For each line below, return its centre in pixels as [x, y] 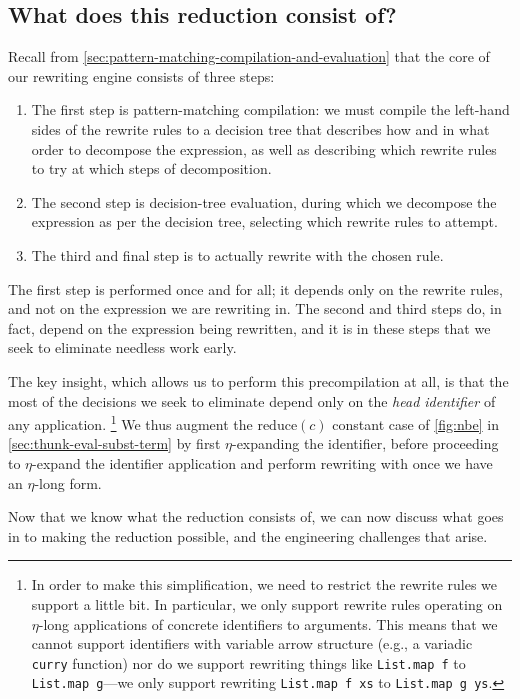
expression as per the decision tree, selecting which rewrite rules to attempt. [264, 221]
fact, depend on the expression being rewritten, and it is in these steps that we [249, 327]
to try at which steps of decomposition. [151, 168]
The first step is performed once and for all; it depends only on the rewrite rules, [255, 288]
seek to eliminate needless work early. [122, 347]
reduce [277, 425]
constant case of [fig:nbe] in [415, 423]
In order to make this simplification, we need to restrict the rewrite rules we [264, 584]
